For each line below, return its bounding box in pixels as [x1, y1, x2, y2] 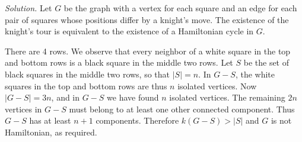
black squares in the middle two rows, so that [5, 67, 170, 80]
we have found [107, 91, 159, 104]
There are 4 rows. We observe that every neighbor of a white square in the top [5, 44, 291, 57]
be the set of [243, 56, 290, 69]
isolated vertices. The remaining [169, 91, 285, 104]
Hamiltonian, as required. [5, 125, 97, 138]
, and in [51, 91, 80, 104]
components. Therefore [96, 114, 179, 127]
